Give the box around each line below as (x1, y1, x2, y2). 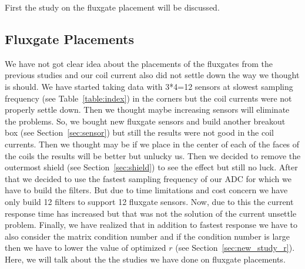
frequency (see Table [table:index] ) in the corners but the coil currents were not (5, 92, 292, 104)
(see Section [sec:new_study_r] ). (175, 241, 295, 254)
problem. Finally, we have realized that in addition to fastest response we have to (5, 218, 297, 231)
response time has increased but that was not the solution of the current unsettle (5, 207, 297, 219)
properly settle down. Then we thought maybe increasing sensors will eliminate (5, 103, 290, 116)
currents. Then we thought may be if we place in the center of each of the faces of (5, 137, 300, 150)
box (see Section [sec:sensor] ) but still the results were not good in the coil (5, 126, 274, 139)
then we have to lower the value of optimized (5, 241, 166, 254)
